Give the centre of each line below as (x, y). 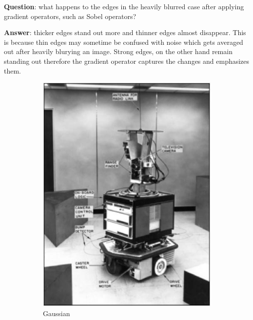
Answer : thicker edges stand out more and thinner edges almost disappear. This (125, 32)
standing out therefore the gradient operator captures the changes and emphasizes (127, 61)
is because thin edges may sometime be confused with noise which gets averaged (124, 42)
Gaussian (57, 313)
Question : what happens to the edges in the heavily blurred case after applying (124, 6)
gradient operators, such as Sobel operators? (70, 16)
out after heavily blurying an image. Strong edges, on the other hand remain (118, 51)
